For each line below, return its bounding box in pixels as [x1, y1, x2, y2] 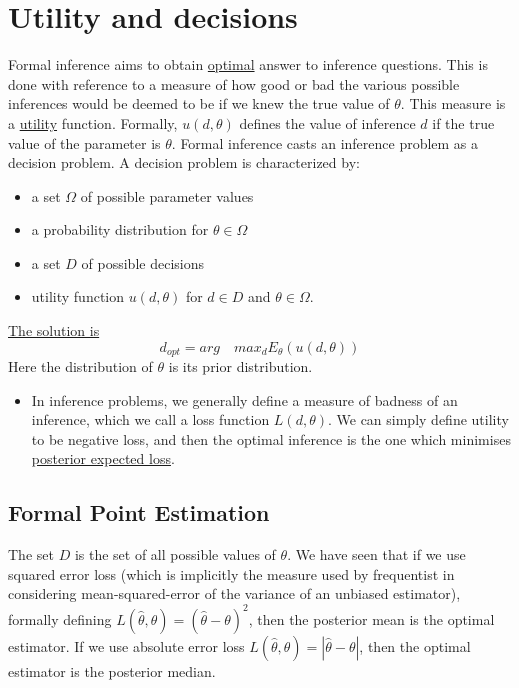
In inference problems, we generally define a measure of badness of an [31, 389, 458, 410]
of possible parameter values [80, 185, 254, 206]
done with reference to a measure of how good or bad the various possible [8, 73, 460, 94]
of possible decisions [81, 252, 204, 273]
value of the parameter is [8, 132, 161, 153]
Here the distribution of [8, 356, 153, 377]
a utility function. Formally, [8, 112, 178, 133]
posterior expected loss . [31, 448, 175, 469]
